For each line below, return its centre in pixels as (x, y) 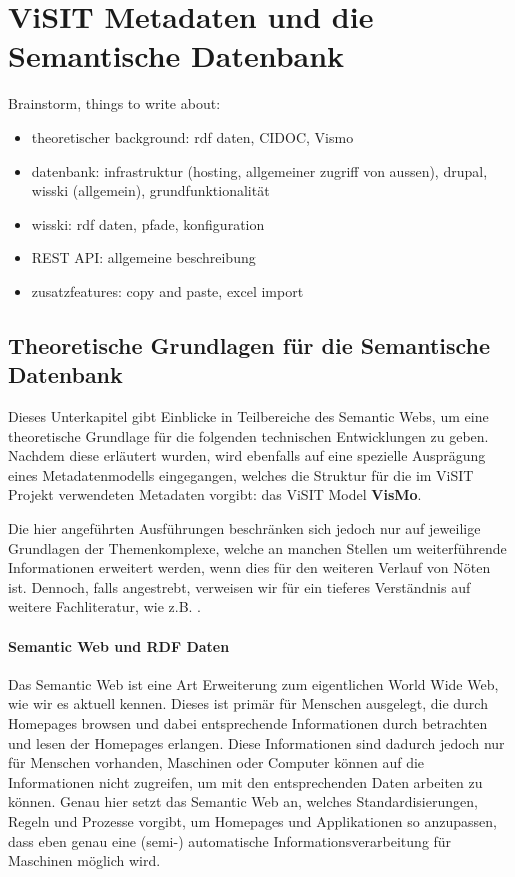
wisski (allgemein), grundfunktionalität (150, 190)
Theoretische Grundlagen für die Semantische (249, 344)
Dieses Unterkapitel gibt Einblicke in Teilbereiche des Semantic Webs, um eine (248, 416)
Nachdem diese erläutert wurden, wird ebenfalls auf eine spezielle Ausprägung (247, 455)
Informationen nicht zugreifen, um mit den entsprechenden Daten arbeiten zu (245, 781)
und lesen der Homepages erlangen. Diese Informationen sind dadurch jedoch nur (256, 742)
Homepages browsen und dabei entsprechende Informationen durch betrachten (248, 722)
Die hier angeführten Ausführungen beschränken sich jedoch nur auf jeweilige (244, 528)
